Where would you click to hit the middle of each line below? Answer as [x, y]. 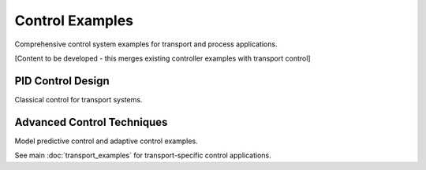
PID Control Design [62, 81]
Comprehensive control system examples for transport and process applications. [146, 44]
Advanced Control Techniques [91, 122]
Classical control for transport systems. [78, 99]
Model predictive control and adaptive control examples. [106, 141]
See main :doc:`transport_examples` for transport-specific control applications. [143, 155]
